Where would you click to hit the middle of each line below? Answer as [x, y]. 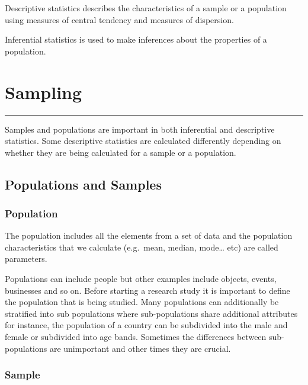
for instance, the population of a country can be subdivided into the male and [146, 325]
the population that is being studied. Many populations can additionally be [142, 302]
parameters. [26, 259]
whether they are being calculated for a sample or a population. [121, 152]
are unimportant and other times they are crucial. [140, 348]
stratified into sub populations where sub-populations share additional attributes [151, 313]
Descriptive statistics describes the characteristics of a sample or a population [146, 8]
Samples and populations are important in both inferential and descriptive [140, 129]
